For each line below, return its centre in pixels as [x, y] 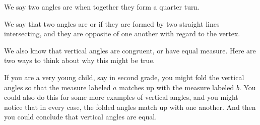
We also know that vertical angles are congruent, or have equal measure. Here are [130, 50]
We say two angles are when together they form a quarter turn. [102, 7]
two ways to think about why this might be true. [80, 60]
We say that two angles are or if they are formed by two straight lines [112, 23]
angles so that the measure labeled [57, 87]
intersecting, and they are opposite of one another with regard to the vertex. [122, 34]
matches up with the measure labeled [177, 87]
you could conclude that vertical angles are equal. [81, 117]
